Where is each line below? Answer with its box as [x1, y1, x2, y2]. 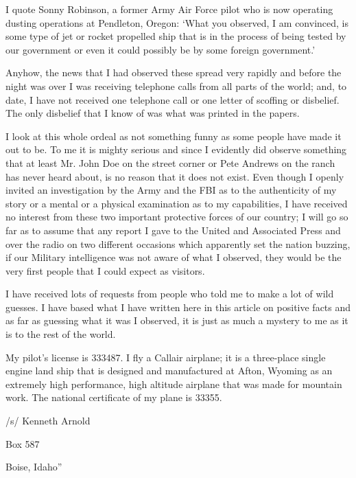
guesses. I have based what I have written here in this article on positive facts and [5, 299, 351, 314]
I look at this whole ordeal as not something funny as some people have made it [5, 128, 342, 143]
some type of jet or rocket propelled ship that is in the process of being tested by [5, 29, 346, 43]
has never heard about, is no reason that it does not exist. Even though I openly [5, 169, 344, 183]
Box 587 [5, 436, 40, 451]
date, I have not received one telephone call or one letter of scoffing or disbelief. [5, 92, 340, 106]
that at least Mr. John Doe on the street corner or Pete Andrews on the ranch [5, 155, 335, 170]
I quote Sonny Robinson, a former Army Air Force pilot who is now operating [5, 2, 333, 16]
